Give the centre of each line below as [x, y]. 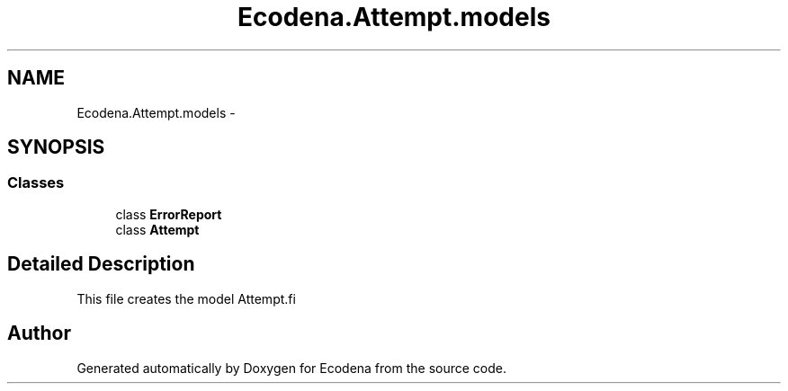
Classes [36, 183]
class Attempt [157, 229]
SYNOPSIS [56, 147]
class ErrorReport [169, 214]
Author [39, 333]
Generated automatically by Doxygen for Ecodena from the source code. [292, 368]
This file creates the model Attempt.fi [186, 298]
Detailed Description [101, 264]
